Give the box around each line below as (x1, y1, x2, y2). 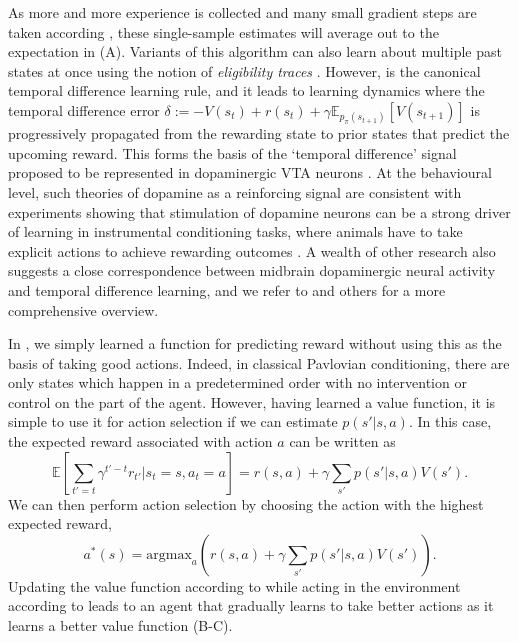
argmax (146, 547, 192, 562)
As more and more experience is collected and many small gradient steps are (8, 2, 477, 22)
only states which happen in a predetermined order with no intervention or (8, 372, 467, 393)
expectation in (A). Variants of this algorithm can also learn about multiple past (8, 41, 502, 62)
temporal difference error (8, 99, 160, 120)
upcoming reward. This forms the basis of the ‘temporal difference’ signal (8, 142, 457, 163)
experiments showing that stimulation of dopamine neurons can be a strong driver (8, 201, 511, 222)
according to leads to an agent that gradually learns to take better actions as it (8, 595, 494, 616)
